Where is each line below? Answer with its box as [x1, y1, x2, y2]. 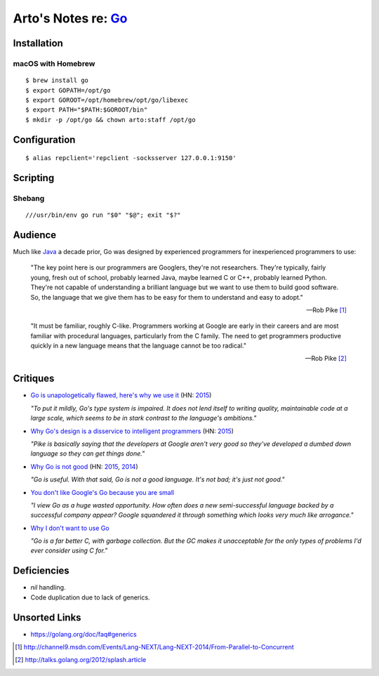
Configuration [13, 133, 76, 145]
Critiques [13, 373, 55, 385]
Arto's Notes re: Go [13, 11, 128, 26]
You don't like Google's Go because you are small [30, 488, 175, 496]
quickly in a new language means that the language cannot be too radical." [30, 341, 247, 350]
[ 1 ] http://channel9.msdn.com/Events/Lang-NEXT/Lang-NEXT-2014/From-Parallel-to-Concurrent [15, 643, 294, 651]
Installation [13, 37, 63, 49]
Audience [13, 229, 57, 241]
